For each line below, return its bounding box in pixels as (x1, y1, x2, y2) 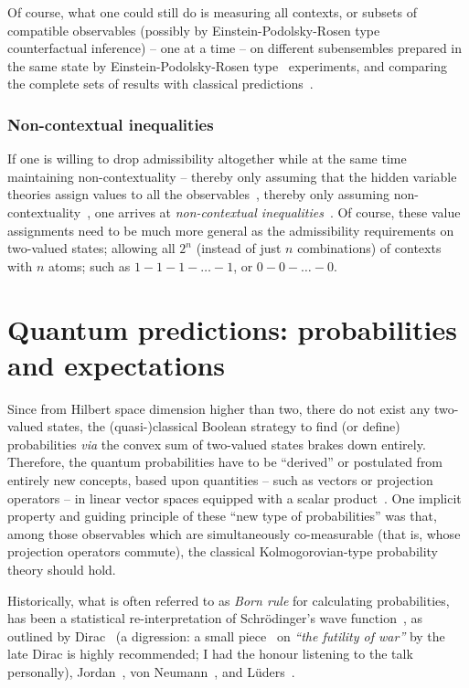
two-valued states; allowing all (7, 238, 176, 258)
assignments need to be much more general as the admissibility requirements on (7, 220, 454, 239)
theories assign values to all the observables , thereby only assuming (7, 185, 389, 204)
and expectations (7, 345, 226, 383)
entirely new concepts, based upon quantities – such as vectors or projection (7, 471, 433, 490)
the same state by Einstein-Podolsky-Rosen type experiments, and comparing (7, 56, 448, 75)
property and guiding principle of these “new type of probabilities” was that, (7, 506, 437, 525)
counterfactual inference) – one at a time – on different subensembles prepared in (7, 38, 463, 58)
